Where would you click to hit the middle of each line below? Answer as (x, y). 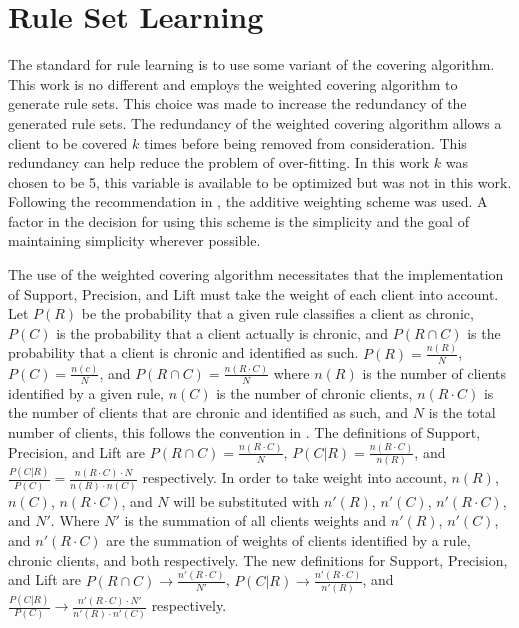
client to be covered (68, 142)
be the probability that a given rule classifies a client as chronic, (277, 313)
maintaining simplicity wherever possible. (134, 240)
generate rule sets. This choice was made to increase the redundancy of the (237, 103)
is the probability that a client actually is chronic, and (222, 332)
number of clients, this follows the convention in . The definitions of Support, (244, 431)
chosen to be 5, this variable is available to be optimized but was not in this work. (260, 181)
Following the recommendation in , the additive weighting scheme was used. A (248, 201)
